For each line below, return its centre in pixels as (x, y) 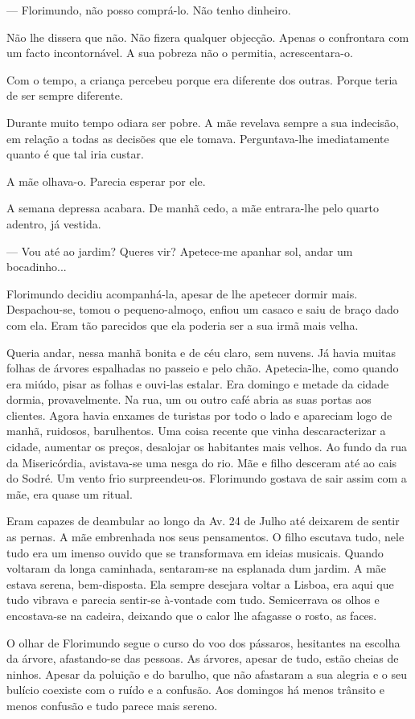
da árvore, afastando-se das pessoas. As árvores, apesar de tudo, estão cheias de (203, 658)
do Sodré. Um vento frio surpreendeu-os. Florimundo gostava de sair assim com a (207, 478)
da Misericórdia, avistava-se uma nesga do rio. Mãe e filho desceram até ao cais (202, 462)
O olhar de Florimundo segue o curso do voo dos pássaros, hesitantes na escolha (203, 642)
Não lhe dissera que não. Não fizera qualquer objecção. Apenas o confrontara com (208, 37)
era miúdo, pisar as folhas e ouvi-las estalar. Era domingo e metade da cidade (198, 383)
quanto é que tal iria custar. (75, 154)
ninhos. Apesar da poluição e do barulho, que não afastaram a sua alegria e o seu (207, 674)
